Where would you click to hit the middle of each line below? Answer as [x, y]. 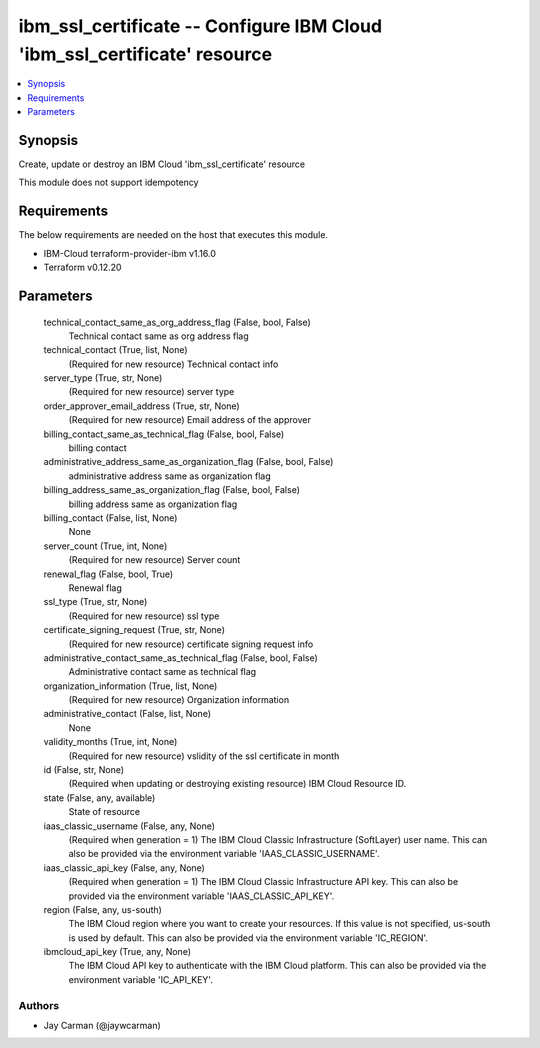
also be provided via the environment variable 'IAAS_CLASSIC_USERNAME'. [224, 854]
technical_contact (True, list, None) [116, 350]
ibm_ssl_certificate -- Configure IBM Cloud [200, 26]
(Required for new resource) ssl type [144, 616]
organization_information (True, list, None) [130, 686]
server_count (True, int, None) [105, 546]
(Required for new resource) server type [151, 392]
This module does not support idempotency [108, 182]
